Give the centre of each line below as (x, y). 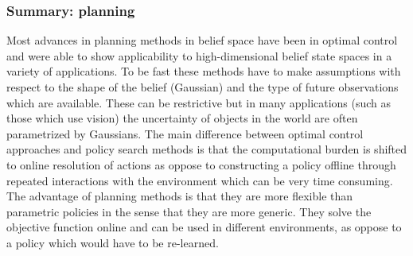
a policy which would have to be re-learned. (113, 242)
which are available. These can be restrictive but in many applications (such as (199, 102)
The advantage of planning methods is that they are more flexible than (180, 196)
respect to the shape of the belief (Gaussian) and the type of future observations (203, 87)
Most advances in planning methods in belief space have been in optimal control (202, 40)
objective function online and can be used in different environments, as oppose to (204, 227)
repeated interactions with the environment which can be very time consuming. (200, 180)
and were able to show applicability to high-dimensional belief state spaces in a (199, 55)
